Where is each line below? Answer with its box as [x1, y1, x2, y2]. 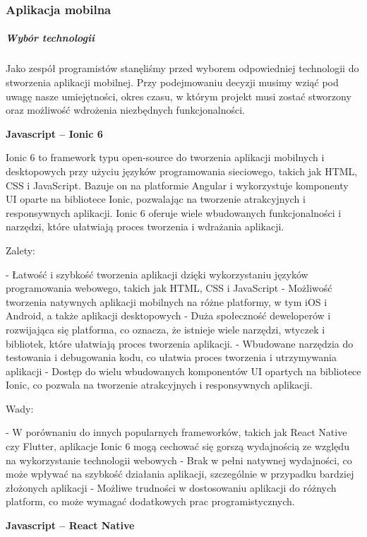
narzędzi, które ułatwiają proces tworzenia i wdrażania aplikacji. [6, 219, 284, 234]
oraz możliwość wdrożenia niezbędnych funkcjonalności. [6, 102, 245, 117]
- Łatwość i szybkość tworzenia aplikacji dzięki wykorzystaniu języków [6, 266, 308, 281]
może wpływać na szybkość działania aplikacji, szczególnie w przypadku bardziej [6, 466, 354, 481]
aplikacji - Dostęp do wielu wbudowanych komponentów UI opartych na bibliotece [6, 363, 361, 378]
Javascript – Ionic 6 [6, 126, 103, 141]
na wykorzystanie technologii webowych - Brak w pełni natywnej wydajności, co [6, 452, 352, 467]
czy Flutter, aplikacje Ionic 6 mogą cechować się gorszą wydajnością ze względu [6, 439, 349, 454]
